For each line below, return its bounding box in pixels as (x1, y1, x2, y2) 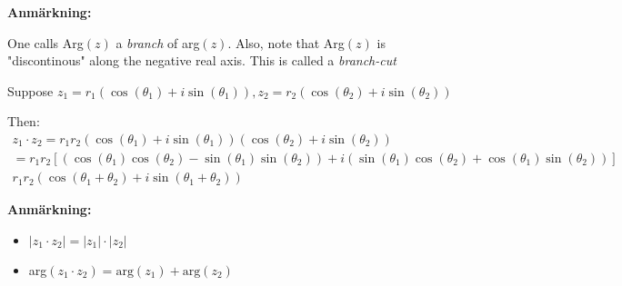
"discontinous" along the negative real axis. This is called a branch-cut (7, 51, 396, 70)
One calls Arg (7, 33, 84, 52)
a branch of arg (115, 33, 200, 52)
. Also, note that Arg (227, 33, 345, 52)
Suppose (7, 81, 54, 100)
